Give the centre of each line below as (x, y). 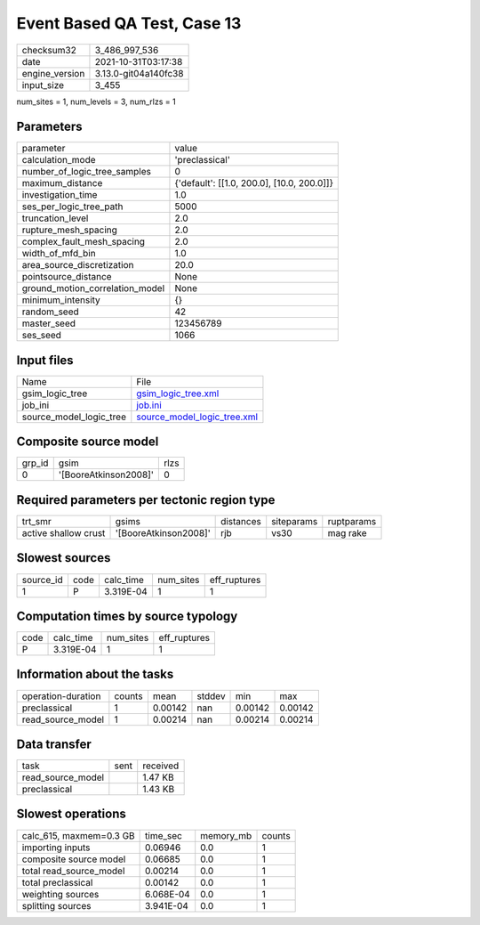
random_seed (50, 312)
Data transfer (54, 744)
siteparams (295, 521)
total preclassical (57, 882)
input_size (43, 85)
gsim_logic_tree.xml (178, 394)
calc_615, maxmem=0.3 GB (78, 835)
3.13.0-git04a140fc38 (139, 73)
